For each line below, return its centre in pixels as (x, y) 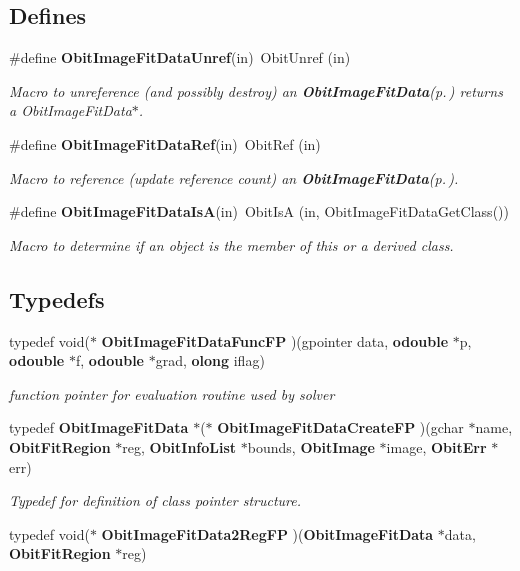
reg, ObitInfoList (179, 446)
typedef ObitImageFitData (99, 427)
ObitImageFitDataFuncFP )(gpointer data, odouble (275, 340)
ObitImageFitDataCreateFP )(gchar (340, 427)
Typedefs (57, 298)
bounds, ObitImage (311, 446)
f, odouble (109, 360)
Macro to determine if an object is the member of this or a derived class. (231, 244)
